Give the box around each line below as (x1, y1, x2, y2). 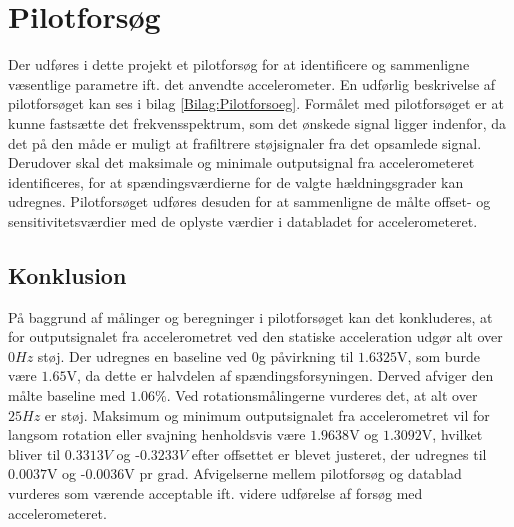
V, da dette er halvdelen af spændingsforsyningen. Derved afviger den (66, 365, 494, 386)
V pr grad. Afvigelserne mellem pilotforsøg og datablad (124, 463, 462, 484)
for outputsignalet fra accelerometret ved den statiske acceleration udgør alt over (8, 326, 503, 347)
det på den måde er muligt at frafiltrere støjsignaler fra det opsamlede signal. (8, 132, 482, 153)
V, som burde (396, 345, 480, 366)
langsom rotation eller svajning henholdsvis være (8, 424, 306, 445)
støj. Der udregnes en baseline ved (37, 345, 248, 366)
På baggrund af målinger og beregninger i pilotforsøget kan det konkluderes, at (8, 306, 493, 327)
